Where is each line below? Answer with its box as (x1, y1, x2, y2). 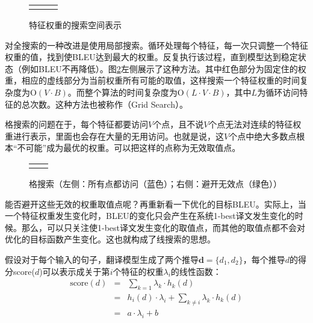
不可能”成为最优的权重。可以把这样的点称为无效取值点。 (17, 141, 241, 154)
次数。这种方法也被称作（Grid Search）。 (29, 97, 188, 110)
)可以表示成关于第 (39, 265, 110, 277)
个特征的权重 (113, 265, 164, 277)
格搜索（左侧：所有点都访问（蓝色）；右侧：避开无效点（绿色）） (29, 177, 282, 189)
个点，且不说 (153, 118, 204, 131)
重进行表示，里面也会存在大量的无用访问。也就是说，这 (5, 129, 224, 142)
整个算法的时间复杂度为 (84, 85, 178, 98)
